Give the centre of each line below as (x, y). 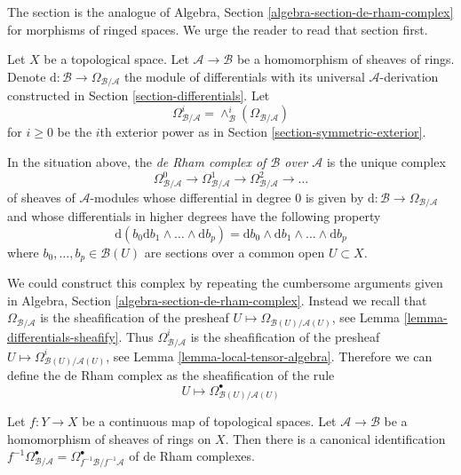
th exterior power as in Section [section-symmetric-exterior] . (263, 132)
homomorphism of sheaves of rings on (109, 438)
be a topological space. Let (116, 59)
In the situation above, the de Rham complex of (137, 161)
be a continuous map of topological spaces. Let (209, 421)
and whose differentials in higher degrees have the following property (194, 216)
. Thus (136, 336)
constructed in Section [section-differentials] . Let (139, 95)
